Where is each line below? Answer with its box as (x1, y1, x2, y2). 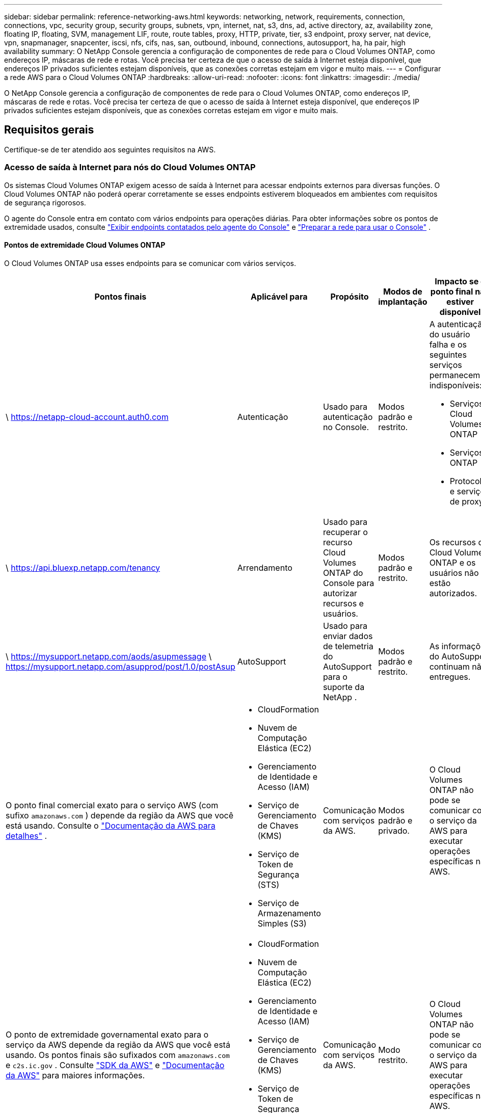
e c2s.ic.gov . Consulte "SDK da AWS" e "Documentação (6, 1059, 225, 1070)
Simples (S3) (257, 918, 307, 929)
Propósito (330, 291, 369, 302)
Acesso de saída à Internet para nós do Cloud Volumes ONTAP (4, 162, 256, 173)
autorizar (323, 588, 357, 598)
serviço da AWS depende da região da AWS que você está (6, 1039, 230, 1050)
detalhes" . (6, 830, 47, 841)
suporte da (323, 681, 365, 692)
